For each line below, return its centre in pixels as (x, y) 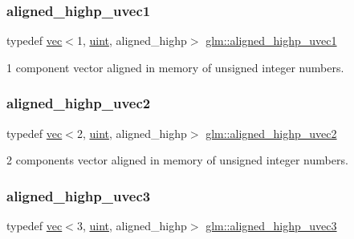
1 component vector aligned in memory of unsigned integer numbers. (175, 67)
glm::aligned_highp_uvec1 (271, 41)
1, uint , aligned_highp (132, 41)
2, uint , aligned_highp (132, 133)
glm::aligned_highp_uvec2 (271, 133)
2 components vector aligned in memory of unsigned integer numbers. (177, 160)
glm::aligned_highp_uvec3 (271, 226)
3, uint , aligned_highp (132, 226)
